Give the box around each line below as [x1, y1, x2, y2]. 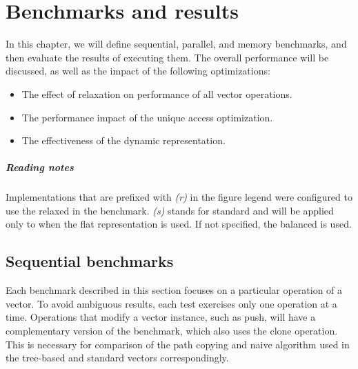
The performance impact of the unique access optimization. [21, 110, 273, 124]
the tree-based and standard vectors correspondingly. [6, 350, 229, 365]
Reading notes [6, 160, 74, 174]
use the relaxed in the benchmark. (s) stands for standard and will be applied [6, 203, 334, 217]
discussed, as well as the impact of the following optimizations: [6, 63, 270, 78]
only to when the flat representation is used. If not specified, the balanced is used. [6, 217, 352, 231]
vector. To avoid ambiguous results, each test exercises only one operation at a [6, 296, 337, 310]
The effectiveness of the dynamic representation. [21, 133, 226, 148]
